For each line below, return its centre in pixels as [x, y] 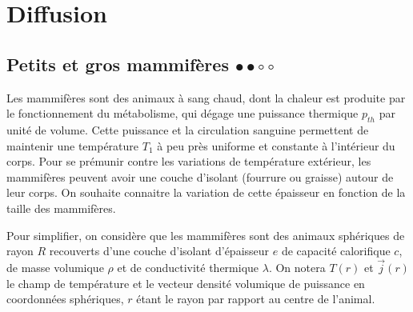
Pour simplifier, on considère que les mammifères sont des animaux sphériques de [206, 235]
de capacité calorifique [336, 251]
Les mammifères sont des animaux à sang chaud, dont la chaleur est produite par [206, 97]
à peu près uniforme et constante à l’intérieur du [276, 145]
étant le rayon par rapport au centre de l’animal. [256, 299]
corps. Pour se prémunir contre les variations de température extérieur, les [189, 161]
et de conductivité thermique [188, 267]
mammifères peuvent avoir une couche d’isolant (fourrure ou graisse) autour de [200, 176]
